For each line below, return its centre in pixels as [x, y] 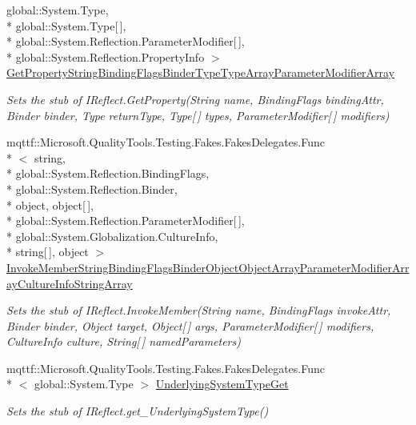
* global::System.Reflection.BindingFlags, [108, 173]
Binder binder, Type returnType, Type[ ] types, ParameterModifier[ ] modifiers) [198, 115]
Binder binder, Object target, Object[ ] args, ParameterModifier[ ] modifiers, [190, 325]
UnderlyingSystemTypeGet [222, 384]
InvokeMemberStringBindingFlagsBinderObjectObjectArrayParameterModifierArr [208, 267]
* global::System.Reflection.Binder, [92, 188]
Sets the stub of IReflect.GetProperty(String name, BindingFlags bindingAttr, [195, 99]
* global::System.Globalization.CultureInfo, [112, 236]
